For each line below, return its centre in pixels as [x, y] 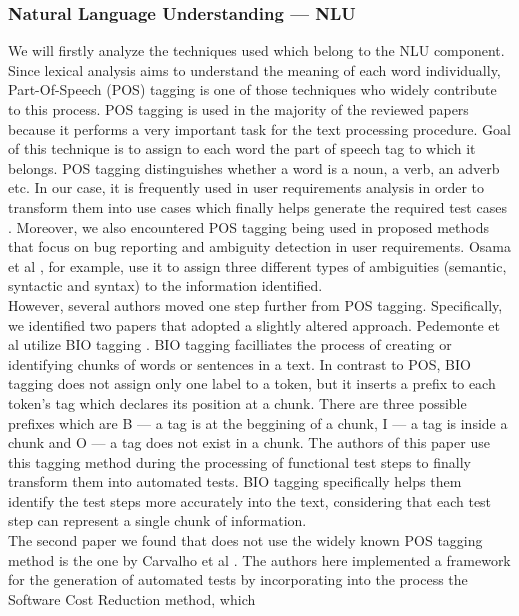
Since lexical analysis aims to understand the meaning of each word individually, [254, 69]
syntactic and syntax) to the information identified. [165, 285]
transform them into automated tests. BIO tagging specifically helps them [235, 481]
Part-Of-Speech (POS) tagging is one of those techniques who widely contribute [252, 89]
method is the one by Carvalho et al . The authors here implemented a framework [259, 559]
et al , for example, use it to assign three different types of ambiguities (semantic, [257, 265]
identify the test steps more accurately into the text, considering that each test [250, 500]
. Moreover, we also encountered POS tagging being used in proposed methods [248, 226]
